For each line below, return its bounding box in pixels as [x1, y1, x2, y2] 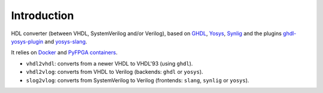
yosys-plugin [11, 38, 44, 45]
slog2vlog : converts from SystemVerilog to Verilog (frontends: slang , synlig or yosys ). [26, 76, 249, 83]
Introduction [11, 9, 74, 22]
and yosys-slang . [44, 38, 87, 45]
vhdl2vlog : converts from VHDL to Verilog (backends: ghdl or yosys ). [26, 69, 203, 76]
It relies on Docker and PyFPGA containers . [11, 49, 118, 56]
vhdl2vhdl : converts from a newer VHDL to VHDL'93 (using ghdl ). [26, 60, 193, 67]
